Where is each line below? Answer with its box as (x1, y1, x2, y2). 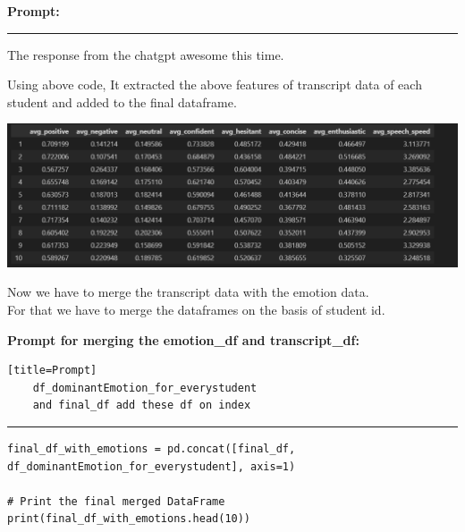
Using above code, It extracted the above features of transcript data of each (7, 75, 422, 94)
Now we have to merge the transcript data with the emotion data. (7, 283, 369, 301)
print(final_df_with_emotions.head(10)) (7, 512, 251, 526)
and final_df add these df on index (32, 399, 251, 412)
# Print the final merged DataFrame (7, 494, 225, 508)
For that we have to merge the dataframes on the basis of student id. (7, 300, 385, 319)
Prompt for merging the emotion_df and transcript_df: (7, 330, 359, 349)
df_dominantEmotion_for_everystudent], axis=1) (7, 460, 296, 473)
